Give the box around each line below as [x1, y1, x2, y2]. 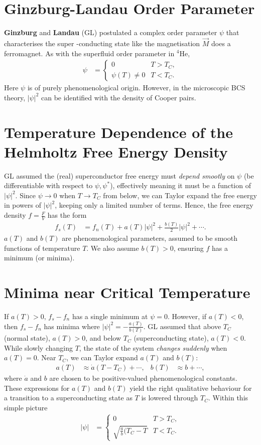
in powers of [4, 200, 42, 210]
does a [211, 38, 231, 48]
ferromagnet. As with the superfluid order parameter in [4, 48, 175, 58]
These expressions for [4, 382, 70, 393]
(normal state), [4, 333, 50, 343]
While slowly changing [4, 342, 73, 353]
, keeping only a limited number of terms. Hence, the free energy [55, 200, 253, 210]
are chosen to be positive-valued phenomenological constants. [49, 372, 237, 383]
